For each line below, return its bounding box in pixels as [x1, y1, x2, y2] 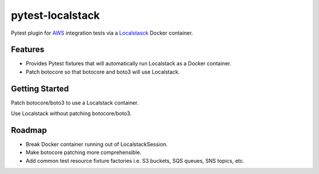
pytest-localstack [11, 9, 100, 22]
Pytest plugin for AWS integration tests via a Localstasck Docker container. [11, 29, 193, 36]
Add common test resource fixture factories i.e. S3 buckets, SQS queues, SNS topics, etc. [25, 157, 245, 164]
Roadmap [11, 125, 47, 135]
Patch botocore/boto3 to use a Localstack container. [11, 99, 139, 106]
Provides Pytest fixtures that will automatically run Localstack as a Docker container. [25, 60, 232, 67]
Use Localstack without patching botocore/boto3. [11, 110, 132, 117]
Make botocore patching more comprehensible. [25, 149, 142, 156]
